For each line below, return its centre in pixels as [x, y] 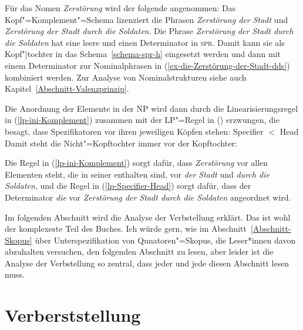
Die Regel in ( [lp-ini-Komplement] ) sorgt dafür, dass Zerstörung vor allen [137, 163]
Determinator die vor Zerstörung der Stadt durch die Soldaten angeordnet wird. [148, 197]
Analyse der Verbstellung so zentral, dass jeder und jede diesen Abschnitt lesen [147, 263]
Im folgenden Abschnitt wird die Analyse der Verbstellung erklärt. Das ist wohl [148, 217]
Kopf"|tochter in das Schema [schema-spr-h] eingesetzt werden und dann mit [143, 54]
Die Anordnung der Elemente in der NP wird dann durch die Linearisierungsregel [151, 108]
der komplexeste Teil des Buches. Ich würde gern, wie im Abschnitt [126, 229]
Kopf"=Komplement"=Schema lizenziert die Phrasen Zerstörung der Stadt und [147, 19]
